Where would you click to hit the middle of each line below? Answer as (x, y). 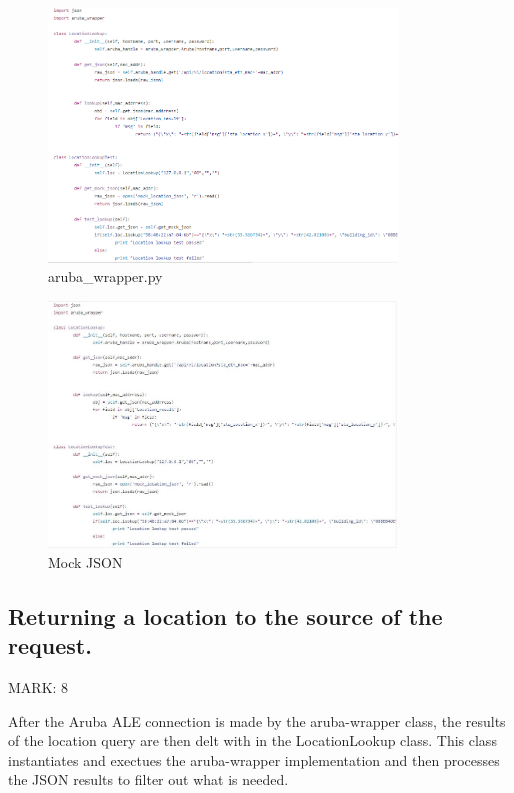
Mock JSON (85, 561)
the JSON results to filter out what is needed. (148, 779)
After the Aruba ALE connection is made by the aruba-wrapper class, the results (257, 720)
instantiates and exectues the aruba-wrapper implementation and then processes (254, 759)
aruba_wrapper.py (105, 276)
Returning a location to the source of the (225, 615)
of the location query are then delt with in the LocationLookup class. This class (252, 740)
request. (50, 645)
